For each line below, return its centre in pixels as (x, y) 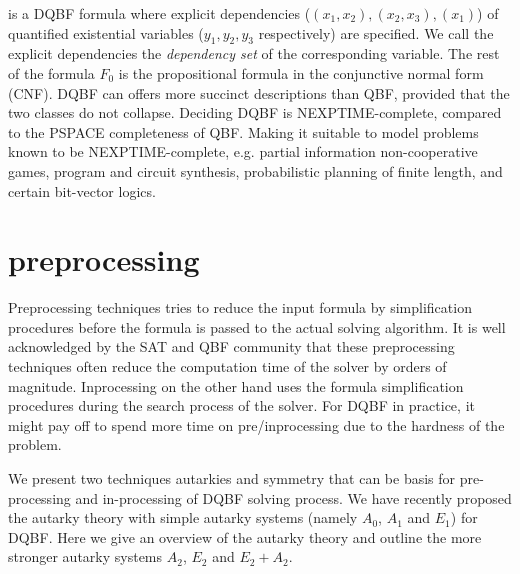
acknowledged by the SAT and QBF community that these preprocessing (231, 346)
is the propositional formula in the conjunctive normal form (301, 72)
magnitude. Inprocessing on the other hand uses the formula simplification (236, 385)
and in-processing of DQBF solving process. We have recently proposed (293, 497)
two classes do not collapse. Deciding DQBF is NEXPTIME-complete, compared (255, 112)
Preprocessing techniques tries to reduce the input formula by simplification (240, 307)
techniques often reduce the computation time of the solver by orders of (227, 366)
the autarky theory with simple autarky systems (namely (183, 517)
